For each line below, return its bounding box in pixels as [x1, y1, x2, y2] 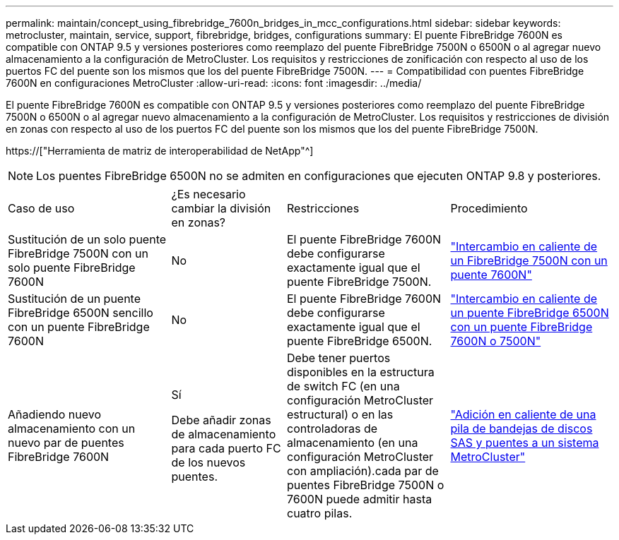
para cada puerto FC [171, 441, 281, 455]
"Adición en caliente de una [450, 407, 596, 421]
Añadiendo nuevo [8, 407, 102, 421]
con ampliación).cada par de [287, 464, 439, 478]
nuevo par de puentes [8, 436, 124, 450]
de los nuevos [171, 455, 246, 469]
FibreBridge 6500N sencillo [8, 306, 153, 320]
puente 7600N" [450, 268, 532, 282]
